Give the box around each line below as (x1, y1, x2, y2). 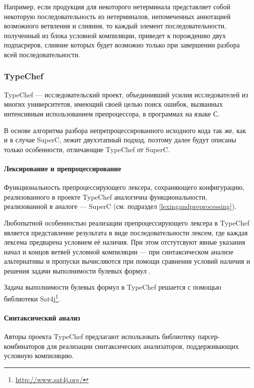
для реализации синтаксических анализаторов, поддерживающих (46, 341, 239, 351)
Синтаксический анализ (4, 312, 81, 322)
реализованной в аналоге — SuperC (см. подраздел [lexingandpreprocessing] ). (4, 201, 236, 211)
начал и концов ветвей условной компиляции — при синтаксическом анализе (4, 246, 233, 256)
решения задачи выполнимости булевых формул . (4, 265, 151, 275)
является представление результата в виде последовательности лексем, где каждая (4, 227, 248, 237)
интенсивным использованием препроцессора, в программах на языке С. (4, 108, 220, 118)
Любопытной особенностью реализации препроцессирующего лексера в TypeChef (4, 217, 250, 228)
